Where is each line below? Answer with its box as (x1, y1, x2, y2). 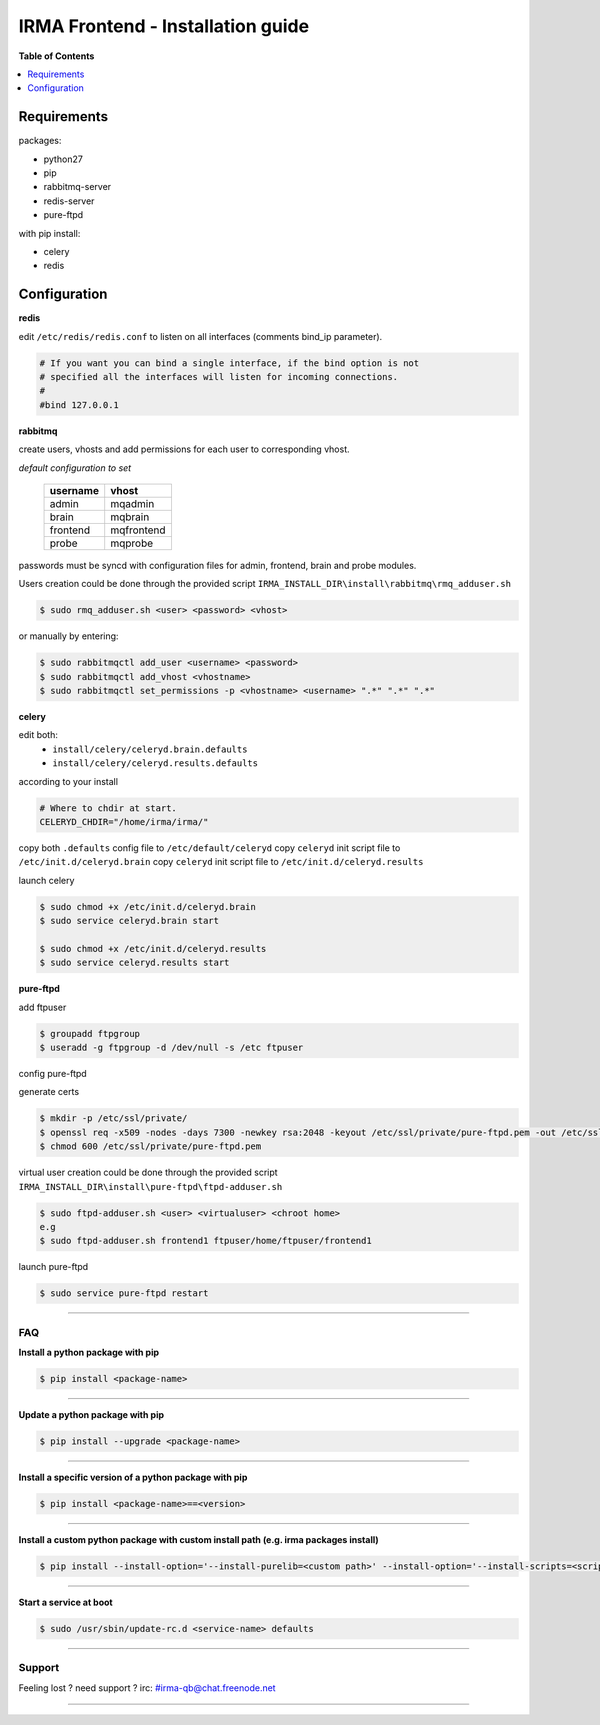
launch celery (18, 874, 75, 886)
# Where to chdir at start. (39, 802, 177, 814)
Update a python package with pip (18, 1409, 165, 1421)
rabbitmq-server (43, 181, 112, 193)
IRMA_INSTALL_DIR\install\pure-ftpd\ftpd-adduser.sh (18, 1181, 283, 1192)
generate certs (18, 1086, 80, 1098)
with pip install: (18, 227, 81, 239)
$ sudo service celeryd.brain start (39, 915, 220, 927)
